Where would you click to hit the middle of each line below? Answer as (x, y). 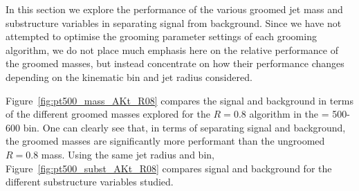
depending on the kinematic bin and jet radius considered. (129, 76)
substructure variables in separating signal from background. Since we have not (174, 22)
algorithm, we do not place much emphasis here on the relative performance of (172, 49)
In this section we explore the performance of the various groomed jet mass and (174, 9)
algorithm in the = (289, 114)
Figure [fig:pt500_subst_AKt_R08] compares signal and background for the (169, 168)
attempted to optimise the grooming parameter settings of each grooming (161, 36)
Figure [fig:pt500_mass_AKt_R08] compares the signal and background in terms (180, 100)
